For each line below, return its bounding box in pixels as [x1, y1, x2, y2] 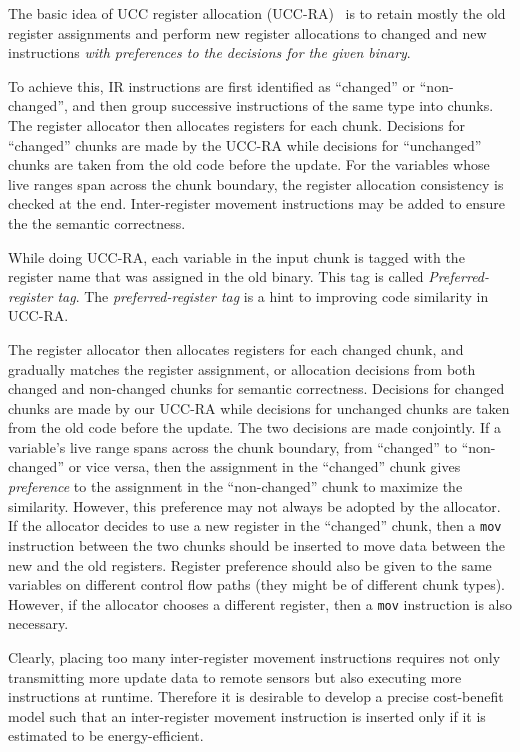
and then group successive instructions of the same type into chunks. [72, 95, 494, 116]
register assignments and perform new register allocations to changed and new [8, 22, 487, 43]
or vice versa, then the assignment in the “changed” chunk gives [68, 456, 461, 477]
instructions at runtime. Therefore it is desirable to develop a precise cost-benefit [8, 686, 504, 707]
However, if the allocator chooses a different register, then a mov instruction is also [8, 593, 512, 614]
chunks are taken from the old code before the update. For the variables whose [8, 154, 490, 175]
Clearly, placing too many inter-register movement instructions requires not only [8, 646, 501, 667]
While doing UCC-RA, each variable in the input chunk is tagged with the [8, 246, 465, 267]
